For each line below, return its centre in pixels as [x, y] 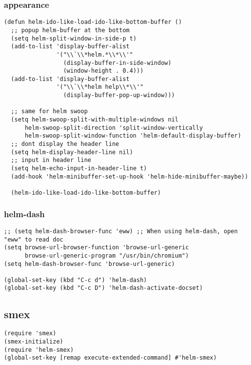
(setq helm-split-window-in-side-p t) [74, 38]
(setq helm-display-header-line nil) [72, 152]
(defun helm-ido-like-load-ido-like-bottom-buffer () [93, 22]
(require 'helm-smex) [39, 350]
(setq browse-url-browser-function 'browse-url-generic [97, 248]
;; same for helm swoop [49, 112]
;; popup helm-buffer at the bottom [70, 30]
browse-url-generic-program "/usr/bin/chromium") [107, 255]
